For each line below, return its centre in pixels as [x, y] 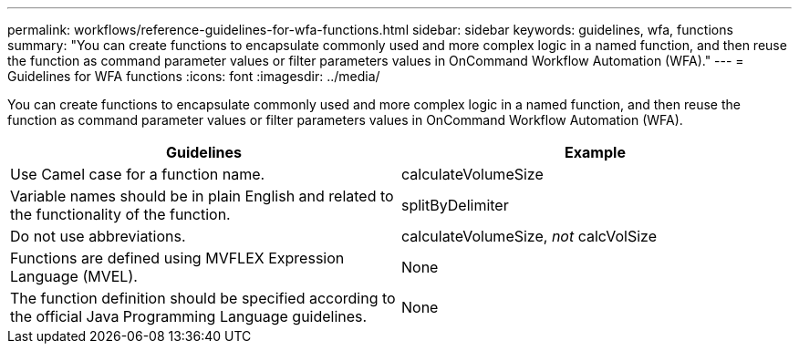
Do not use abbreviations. [98, 236]
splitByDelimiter [455, 205]
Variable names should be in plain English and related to [202, 196]
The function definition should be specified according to [203, 298]
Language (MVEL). [74, 276]
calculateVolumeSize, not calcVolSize [529, 236]
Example [595, 152]
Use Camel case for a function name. [138, 174]
